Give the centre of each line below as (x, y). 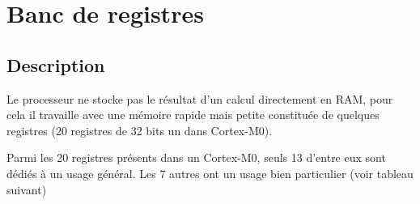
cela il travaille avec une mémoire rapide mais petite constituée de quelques (193, 115)
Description (56, 64)
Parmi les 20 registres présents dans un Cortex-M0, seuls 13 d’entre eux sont (196, 157)
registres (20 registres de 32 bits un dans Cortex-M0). (140, 130)
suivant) (27, 189)
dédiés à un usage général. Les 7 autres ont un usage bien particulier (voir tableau (210, 173)
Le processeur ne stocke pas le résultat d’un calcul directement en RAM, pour (200, 98)
